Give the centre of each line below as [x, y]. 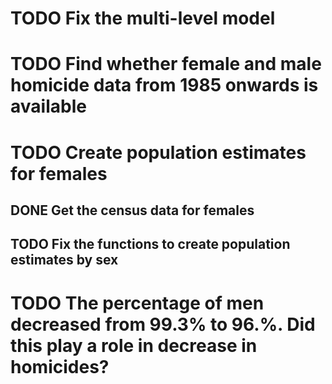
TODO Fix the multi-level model [143, 18]
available [48, 106]
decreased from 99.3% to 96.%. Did [163, 324]
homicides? [60, 366]
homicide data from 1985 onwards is [164, 85]
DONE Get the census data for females [132, 210]
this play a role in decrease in [134, 345]
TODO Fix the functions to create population [150, 244]
